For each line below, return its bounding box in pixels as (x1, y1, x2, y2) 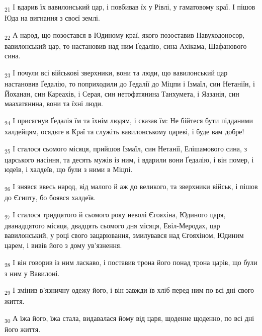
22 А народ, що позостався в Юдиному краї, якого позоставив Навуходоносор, (5, 29, 245, 41)
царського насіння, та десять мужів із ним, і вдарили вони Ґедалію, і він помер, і (5, 154, 254, 164)
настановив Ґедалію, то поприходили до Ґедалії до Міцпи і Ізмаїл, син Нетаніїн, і (5, 78, 255, 89)
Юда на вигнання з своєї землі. (5, 13, 100, 23)
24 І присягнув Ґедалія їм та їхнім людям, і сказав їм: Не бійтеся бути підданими (5, 115, 253, 127)
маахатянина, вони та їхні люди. (5, 98, 103, 109)
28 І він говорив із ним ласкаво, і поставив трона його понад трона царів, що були (5, 257, 257, 269)
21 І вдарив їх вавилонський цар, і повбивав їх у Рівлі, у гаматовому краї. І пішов (5, 2, 255, 13)
